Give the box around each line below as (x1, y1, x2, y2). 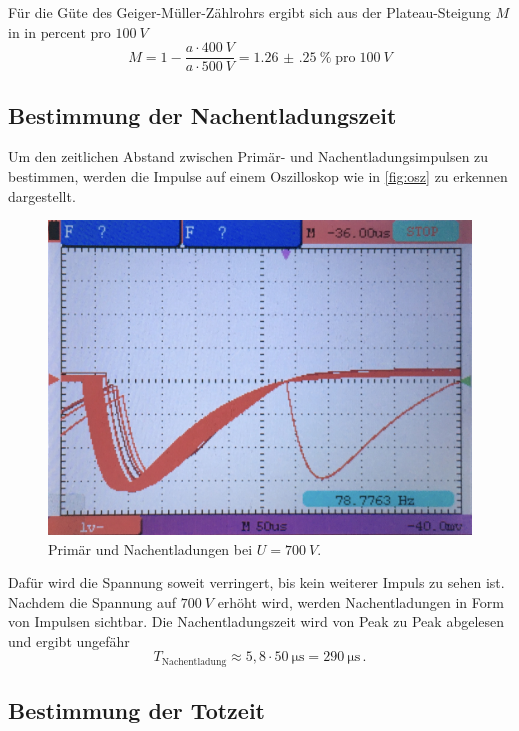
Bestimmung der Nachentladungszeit (8, 99, 397, 130)
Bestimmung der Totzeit (8, 695, 265, 726)
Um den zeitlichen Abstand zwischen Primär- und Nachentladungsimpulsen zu (8, 146, 489, 167)
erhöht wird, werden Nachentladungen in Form (217, 591, 504, 612)
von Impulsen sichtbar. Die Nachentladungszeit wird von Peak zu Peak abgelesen (8, 611, 505, 632)
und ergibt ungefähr (8, 630, 130, 651)
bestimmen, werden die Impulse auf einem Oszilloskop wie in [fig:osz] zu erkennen (8, 166, 508, 187)
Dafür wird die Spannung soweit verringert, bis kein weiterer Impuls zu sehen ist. (8, 572, 505, 593)
